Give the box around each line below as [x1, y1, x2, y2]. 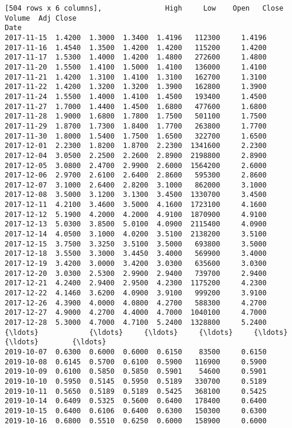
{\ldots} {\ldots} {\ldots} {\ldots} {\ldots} [5, 328, 288, 337]
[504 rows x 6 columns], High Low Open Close [5, 4, 284, 12]
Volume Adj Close [5, 14, 77, 22]
